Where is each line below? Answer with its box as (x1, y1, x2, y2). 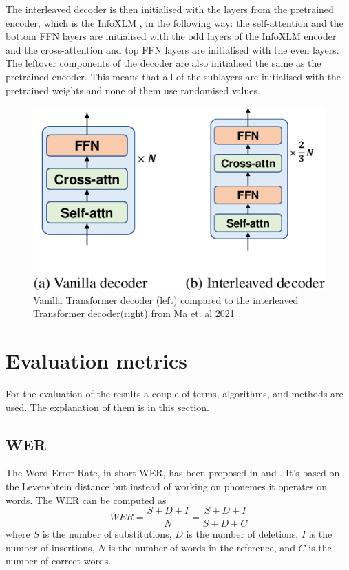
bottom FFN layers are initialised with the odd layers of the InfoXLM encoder (6, 29, 337, 43)
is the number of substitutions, (42, 527, 172, 541)
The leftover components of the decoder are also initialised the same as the (6, 56, 321, 70)
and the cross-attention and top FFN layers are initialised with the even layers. (6, 42, 339, 56)
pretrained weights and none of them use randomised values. (6, 83, 260, 97)
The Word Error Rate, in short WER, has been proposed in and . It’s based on (6, 465, 340, 480)
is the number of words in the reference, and (108, 540, 295, 554)
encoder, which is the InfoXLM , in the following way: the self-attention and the (6, 15, 343, 30)
